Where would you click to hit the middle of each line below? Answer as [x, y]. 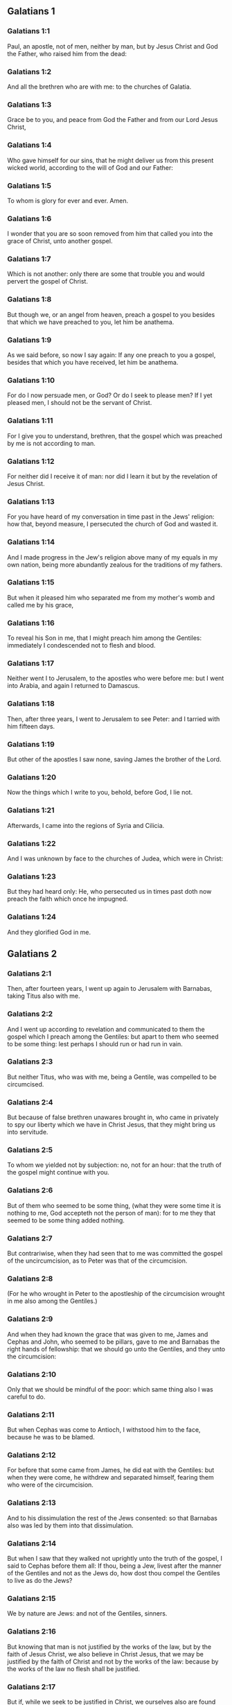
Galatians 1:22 [32, 843]
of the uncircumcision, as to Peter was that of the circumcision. [97, 1261]
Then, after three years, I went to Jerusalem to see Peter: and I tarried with [114, 719]
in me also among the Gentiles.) [53, 1301]
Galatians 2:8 [30, 1279]
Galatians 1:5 [29, 185]
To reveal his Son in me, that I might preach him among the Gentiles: [105, 638]
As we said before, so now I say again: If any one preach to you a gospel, [111, 355]
